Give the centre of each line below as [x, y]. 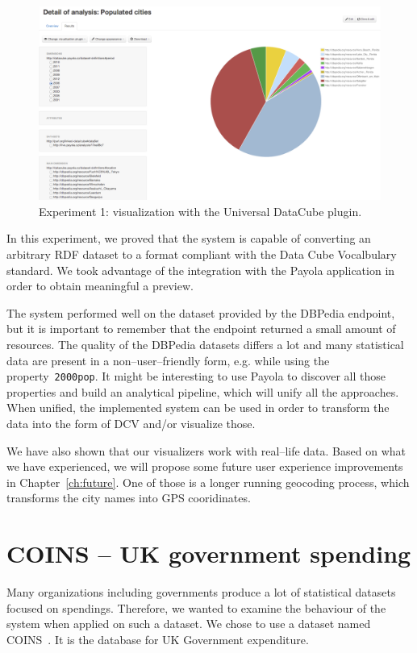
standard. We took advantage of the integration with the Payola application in [201, 270]
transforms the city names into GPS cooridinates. [129, 498]
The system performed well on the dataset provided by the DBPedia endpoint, [201, 312]
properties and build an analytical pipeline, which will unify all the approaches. [203, 391]
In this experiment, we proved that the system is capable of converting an [189, 238]
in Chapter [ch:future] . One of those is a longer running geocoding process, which [208, 482]
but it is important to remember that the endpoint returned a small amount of [201, 329]
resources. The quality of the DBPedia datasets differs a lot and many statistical [205, 344]
